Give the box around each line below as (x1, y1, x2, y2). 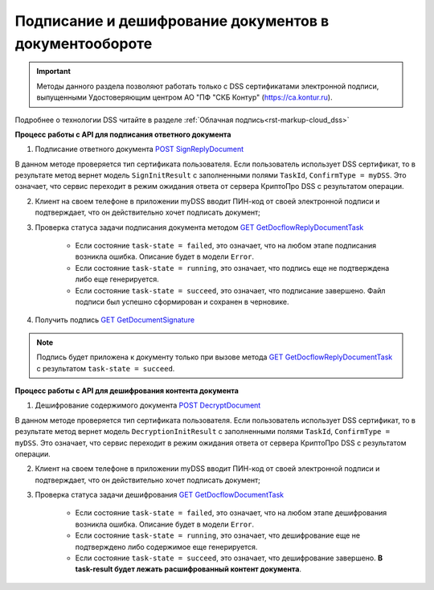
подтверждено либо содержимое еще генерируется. (75, 542, 258, 551)
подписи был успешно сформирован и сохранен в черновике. (75, 297, 289, 306)
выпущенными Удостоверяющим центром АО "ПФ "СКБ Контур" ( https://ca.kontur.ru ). (36, 92, 333, 102)
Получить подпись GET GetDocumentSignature (35, 315, 195, 325)
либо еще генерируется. (75, 274, 160, 285)
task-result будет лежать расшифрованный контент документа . (75, 564, 301, 574)
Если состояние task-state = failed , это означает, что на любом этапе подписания (75, 241, 377, 251)
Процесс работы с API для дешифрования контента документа (14, 386, 239, 395)
